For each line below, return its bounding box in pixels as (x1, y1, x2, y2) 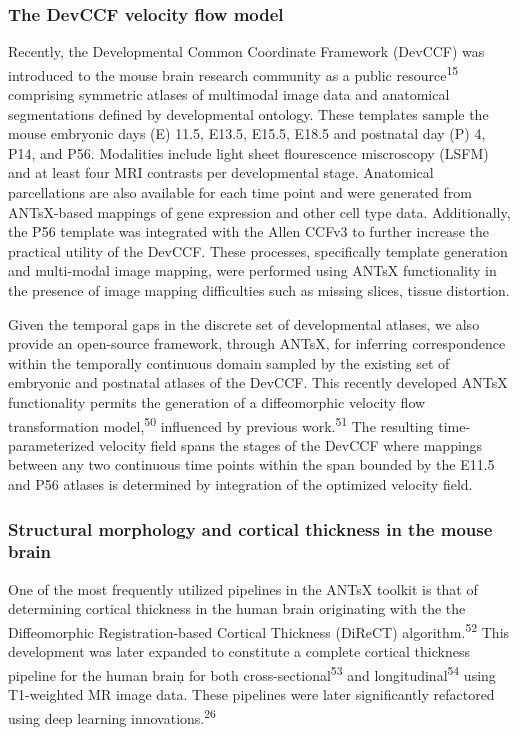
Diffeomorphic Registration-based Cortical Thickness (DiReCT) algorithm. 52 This (8, 618, 510, 642)
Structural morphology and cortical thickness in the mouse (8, 516, 493, 541)
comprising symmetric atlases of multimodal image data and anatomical (8, 84, 450, 105)
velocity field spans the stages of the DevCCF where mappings (99, 434, 483, 455)
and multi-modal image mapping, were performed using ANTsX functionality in (8, 260, 497, 281)
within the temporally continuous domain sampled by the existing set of (8, 352, 450, 373)
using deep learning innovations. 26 (8, 704, 216, 728)
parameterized (8, 434, 95, 455)
